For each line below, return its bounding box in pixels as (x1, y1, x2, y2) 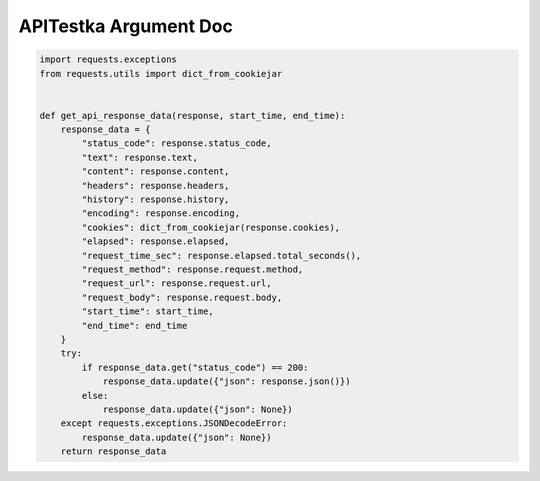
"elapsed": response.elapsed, (81, 236, 230, 247)
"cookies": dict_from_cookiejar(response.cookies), (81, 221, 341, 233)
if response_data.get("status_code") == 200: (81, 361, 309, 373)
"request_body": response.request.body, (81, 291, 283, 303)
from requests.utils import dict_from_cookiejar (39, 68, 283, 79)
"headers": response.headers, (81, 180, 230, 191)
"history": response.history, (81, 194, 230, 205)
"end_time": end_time (81, 320, 188, 331)
